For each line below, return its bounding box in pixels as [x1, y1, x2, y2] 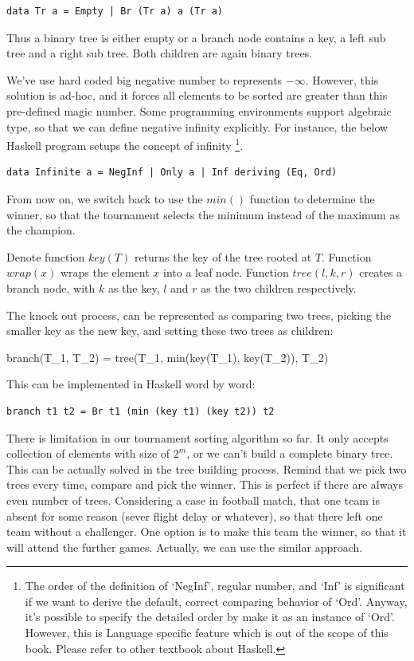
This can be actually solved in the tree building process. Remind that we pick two [6, 460, 407, 477]
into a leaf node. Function [163, 264, 289, 281]
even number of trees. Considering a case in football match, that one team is [6, 491, 380, 508]
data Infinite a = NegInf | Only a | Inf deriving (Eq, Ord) [6, 167, 338, 179]
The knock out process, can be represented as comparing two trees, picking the [6, 306, 392, 323]
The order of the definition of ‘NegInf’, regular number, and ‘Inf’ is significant [25, 577, 405, 594]
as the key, [107, 279, 160, 296]
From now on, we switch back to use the [6, 191, 203, 207]
